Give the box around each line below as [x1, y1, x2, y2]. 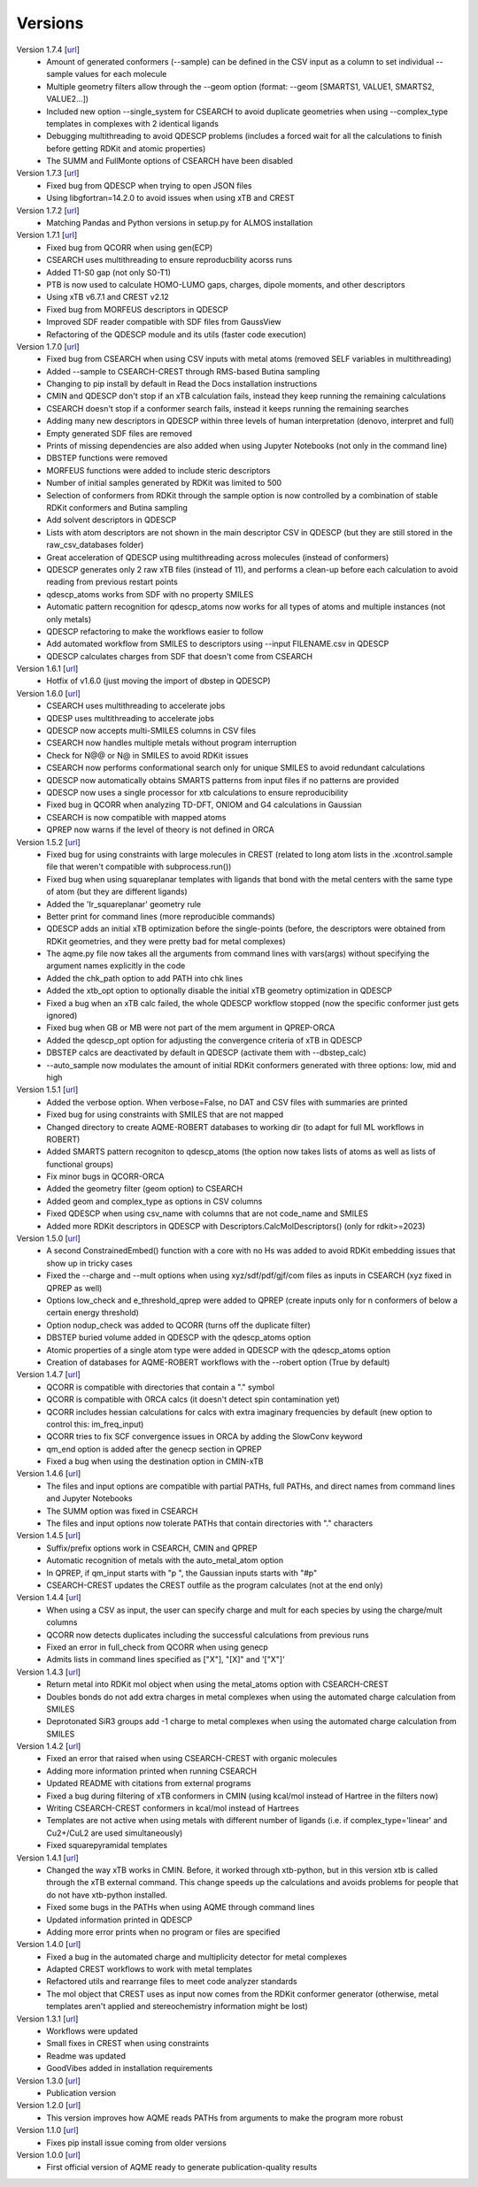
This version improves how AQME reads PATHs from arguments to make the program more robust [46, 2112, 404, 2123]
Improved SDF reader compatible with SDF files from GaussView [46, 317, 282, 327]
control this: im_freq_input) [46, 1419, 144, 1429]
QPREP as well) [46, 1282, 103, 1293]
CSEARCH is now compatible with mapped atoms [46, 812, 227, 822]
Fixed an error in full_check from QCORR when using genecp [46, 1642, 269, 1652]
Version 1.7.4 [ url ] [16, 44, 80, 55]
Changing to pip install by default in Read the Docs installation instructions [46, 379, 318, 389]
